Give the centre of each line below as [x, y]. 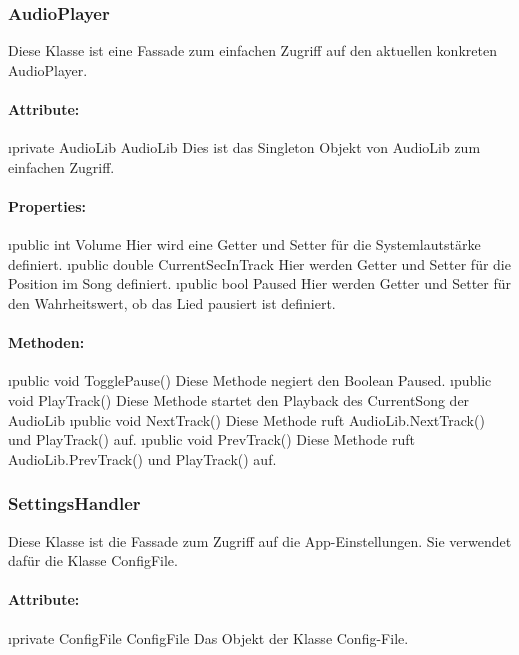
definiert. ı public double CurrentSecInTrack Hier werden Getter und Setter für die [259, 263]
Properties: [47, 205]
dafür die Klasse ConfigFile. [93, 560]
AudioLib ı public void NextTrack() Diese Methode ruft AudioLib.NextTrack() [246, 419]
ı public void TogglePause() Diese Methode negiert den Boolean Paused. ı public [250, 380]
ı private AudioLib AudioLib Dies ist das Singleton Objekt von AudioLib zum [244, 147]
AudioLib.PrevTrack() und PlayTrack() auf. [142, 458]
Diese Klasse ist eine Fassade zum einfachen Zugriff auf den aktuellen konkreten [252, 50]
